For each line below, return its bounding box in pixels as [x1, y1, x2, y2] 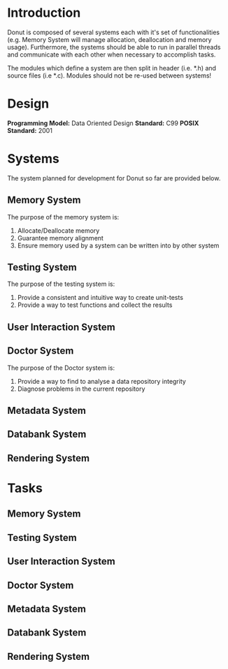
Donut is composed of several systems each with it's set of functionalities [7, 28, 220, 36]
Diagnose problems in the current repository [17, 384, 145, 393]
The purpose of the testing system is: [7, 280, 115, 288]
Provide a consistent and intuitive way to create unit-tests [17, 294, 184, 302]
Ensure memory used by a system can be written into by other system [17, 241, 220, 250]
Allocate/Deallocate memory [17, 226, 100, 235]
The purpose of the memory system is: [7, 213, 120, 221]
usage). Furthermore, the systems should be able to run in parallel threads [7, 43, 221, 51]
